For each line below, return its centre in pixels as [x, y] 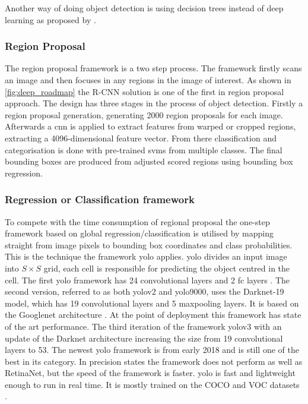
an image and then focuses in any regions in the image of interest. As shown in [148, 80]
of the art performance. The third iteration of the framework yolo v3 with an [143, 326]
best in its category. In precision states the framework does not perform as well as [154, 361]
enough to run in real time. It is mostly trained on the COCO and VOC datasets [152, 384]
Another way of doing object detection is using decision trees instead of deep [144, 8]
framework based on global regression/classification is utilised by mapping [139, 233]
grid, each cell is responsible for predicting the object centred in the [167, 268]
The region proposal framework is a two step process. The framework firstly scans [153, 68]
